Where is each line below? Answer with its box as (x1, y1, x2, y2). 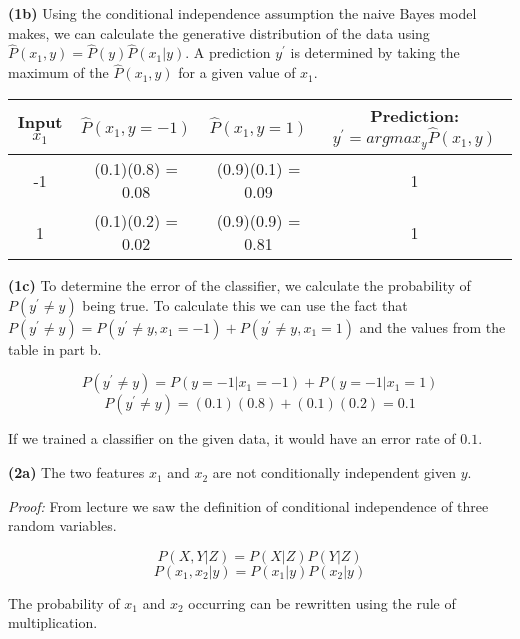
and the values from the (359, 316, 506, 337)
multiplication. (8, 612, 98, 633)
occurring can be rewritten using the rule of (188, 592, 456, 613)
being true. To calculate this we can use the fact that (82, 294, 408, 315)
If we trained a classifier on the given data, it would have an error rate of (8, 428, 456, 449)
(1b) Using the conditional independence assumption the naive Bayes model (8, 3, 477, 23)
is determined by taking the (290, 42, 460, 63)
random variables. (8, 515, 117, 536)
